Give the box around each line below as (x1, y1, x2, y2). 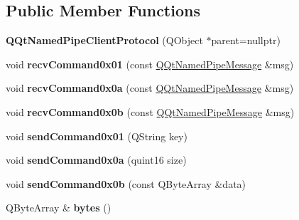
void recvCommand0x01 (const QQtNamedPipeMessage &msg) (6, 56, 294, 71)
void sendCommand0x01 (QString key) (6, 128, 187, 143)
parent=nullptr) (211, 33, 281, 48)
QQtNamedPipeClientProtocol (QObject (6, 33, 203, 48)
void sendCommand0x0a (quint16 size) (6, 152, 187, 167)
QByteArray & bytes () (6, 200, 112, 215)
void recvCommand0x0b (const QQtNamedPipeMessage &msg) (6, 104, 295, 119)
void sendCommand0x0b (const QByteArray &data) (6, 176, 246, 191)
